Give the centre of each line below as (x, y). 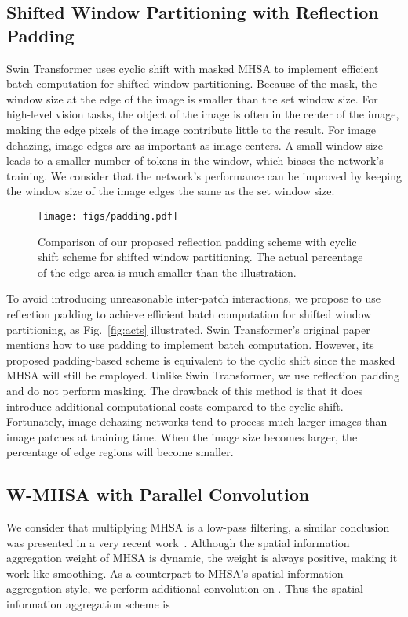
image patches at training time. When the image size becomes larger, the (182, 436)
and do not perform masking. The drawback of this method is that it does (185, 390)
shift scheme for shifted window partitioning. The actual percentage (200, 257)
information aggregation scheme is (88, 604)
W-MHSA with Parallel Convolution (158, 494)
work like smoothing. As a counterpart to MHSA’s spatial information (175, 573)
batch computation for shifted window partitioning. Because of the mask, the (192, 83)
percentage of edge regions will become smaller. (120, 452)
